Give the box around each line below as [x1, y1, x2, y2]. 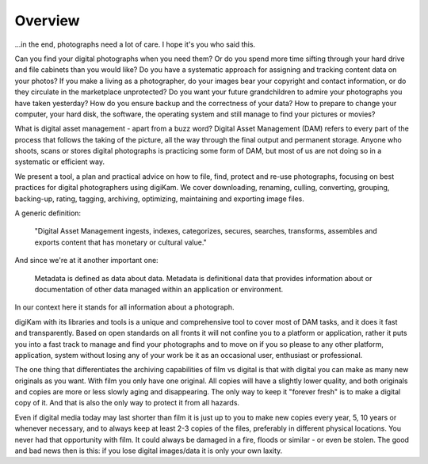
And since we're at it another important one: [14, 256, 159, 265]
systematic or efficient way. [14, 157, 105, 166]
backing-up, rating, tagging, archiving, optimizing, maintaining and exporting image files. [14, 194, 305, 203]
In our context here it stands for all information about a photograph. [14, 302, 235, 312]
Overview [14, 12, 80, 29]
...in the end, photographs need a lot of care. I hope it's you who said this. [14, 40, 256, 49]
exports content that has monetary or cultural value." [34, 238, 208, 247]
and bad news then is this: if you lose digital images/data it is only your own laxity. [14, 446, 283, 455]
